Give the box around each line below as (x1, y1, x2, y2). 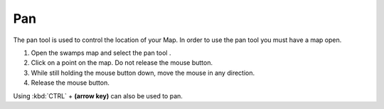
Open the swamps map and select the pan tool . (31, 48, 171, 57)
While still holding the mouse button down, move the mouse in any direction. (31, 68, 255, 77)
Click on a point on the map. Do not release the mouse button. (31, 58, 213, 67)
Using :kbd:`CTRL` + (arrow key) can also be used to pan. (13, 91, 183, 100)
